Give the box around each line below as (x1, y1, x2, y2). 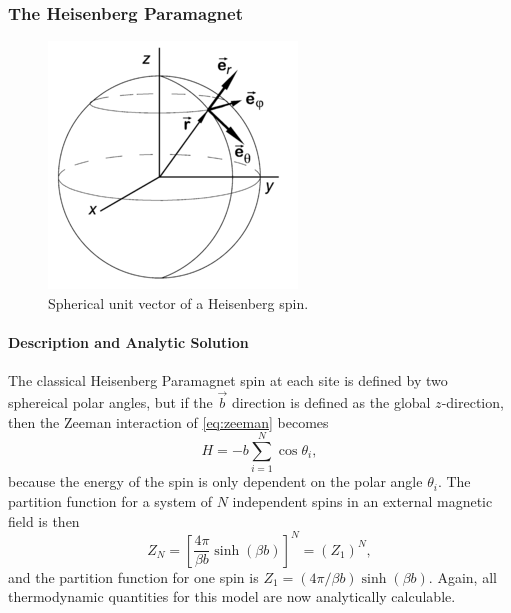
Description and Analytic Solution (8, 332, 249, 352)
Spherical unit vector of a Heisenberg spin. (48, 292, 309, 313)
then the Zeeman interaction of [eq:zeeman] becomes (8, 411, 329, 432)
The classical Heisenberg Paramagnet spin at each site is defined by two (8, 370, 448, 391)
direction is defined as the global (231, 392, 431, 413)
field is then (8, 510, 80, 531)
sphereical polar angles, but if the (8, 392, 213, 413)
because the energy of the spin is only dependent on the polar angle (8, 471, 423, 492)
